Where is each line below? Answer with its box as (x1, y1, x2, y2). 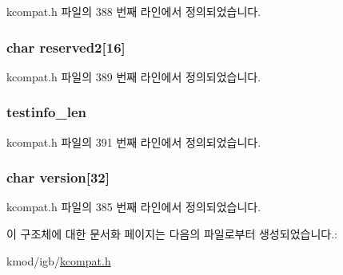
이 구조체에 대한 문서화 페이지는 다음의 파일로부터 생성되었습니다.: (6, 226, 337, 242)
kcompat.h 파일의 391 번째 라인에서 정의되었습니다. (6, 133, 261, 150)
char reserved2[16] (6, 37, 126, 57)
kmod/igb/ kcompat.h (6, 252, 111, 269)
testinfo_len (6, 102, 87, 122)
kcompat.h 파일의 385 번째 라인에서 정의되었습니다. (6, 198, 261, 215)
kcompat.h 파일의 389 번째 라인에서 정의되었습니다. (6, 68, 261, 84)
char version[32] (6, 167, 110, 187)
